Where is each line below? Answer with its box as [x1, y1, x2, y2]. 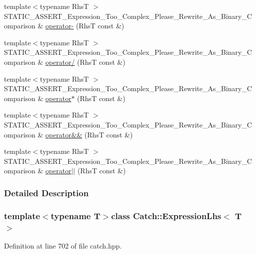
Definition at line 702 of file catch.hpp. [4, 240, 122, 251]
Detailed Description [4, 186, 89, 199]
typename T [50, 209, 101, 222]
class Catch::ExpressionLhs [111, 209, 222, 222]
